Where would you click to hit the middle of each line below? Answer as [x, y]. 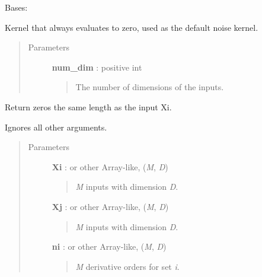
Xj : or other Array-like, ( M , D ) [110, 206]
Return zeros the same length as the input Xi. [88, 106]
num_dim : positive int [97, 67]
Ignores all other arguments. [56, 127]
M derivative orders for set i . [127, 266]
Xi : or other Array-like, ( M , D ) [110, 166]
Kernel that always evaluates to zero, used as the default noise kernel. [132, 27]
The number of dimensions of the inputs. [150, 87]
